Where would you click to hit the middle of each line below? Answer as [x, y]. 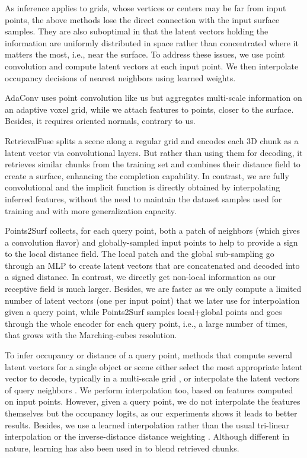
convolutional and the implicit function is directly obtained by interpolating [143, 187]
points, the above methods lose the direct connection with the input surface [142, 19]
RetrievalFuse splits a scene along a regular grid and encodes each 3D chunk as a [152, 140]
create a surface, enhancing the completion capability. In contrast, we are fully [147, 175]
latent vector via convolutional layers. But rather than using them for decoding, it [154, 152]
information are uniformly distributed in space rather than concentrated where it [152, 42]
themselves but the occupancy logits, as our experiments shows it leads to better [151, 413]
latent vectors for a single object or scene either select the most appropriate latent [154, 366]
